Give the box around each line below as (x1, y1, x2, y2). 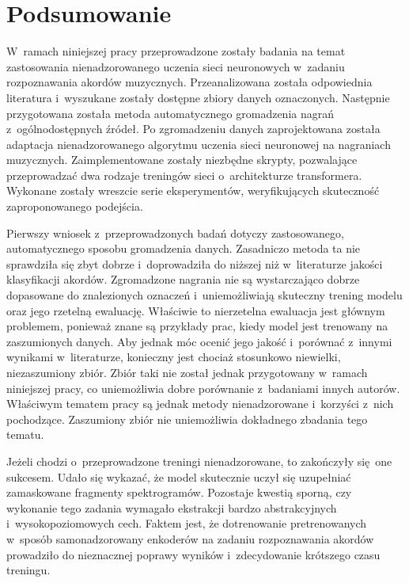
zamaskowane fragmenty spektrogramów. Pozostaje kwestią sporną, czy (6, 484, 352, 501)
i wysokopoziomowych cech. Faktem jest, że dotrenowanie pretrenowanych (6, 515, 367, 532)
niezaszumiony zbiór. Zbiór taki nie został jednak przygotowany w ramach (6, 364, 368, 380)
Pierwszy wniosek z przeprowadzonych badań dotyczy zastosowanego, (6, 224, 344, 241)
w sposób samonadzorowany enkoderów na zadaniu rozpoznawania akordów (6, 530, 374, 547)
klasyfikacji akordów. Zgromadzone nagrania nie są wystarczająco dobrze (6, 271, 360, 288)
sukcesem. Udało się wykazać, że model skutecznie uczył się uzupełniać (6, 468, 351, 485)
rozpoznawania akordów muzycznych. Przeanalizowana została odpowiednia (6, 74, 373, 90)
